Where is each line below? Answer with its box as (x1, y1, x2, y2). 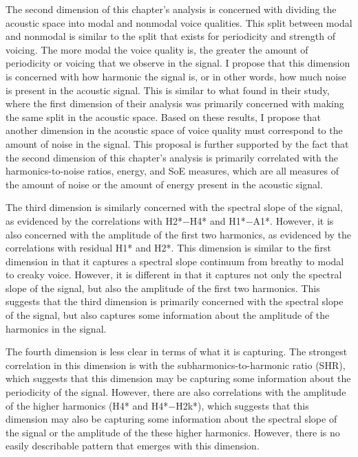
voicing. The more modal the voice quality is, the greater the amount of (6, 42, 308, 56)
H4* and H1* (189, 213, 246, 227)
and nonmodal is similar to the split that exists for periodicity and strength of (6, 29, 335, 43)
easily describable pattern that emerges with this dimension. (6, 438, 260, 453)
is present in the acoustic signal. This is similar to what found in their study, (6, 82, 330, 97)
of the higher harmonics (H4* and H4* (6, 398, 169, 412)
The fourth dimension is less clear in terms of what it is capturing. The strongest (6, 344, 348, 359)
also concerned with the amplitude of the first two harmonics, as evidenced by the (6, 227, 352, 241)
